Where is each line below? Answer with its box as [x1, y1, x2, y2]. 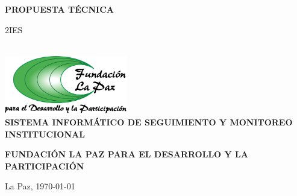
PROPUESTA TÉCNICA [5, 3, 114, 15]
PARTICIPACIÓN [5, 159, 84, 172]
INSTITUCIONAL [5, 127, 85, 140]
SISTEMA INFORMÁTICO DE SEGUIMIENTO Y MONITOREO [5, 115, 293, 128]
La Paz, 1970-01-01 [5, 180, 75, 192]
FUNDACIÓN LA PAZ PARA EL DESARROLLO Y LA [5, 148, 248, 160]
